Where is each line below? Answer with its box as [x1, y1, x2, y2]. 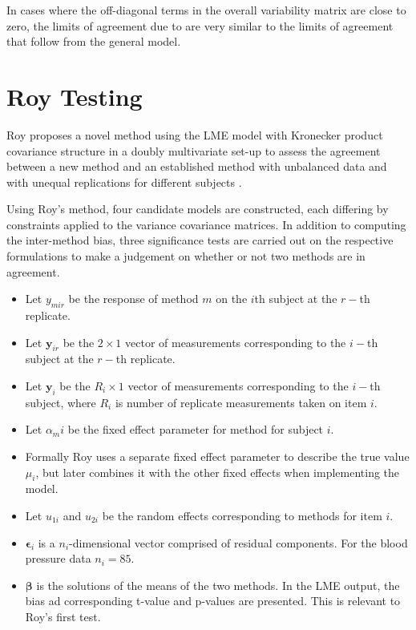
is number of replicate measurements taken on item [115, 394, 367, 410]
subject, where [25, 394, 96, 410]
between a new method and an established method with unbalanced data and [6, 158, 387, 175]
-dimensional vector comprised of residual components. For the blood [69, 534, 408, 551]
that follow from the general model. [6, 33, 181, 50]
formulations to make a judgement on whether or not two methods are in [6, 248, 366, 265]
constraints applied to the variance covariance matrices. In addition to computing [6, 216, 406, 232]
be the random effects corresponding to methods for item [102, 507, 382, 523]
